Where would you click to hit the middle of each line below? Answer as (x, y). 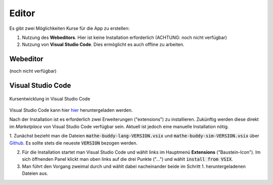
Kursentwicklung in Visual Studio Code (50, 99)
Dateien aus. (35, 173)
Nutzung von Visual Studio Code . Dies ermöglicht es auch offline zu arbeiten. (103, 44)
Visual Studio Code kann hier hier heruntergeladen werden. (71, 110)
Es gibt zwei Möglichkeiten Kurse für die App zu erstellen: (70, 28)
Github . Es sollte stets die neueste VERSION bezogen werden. (74, 143)
